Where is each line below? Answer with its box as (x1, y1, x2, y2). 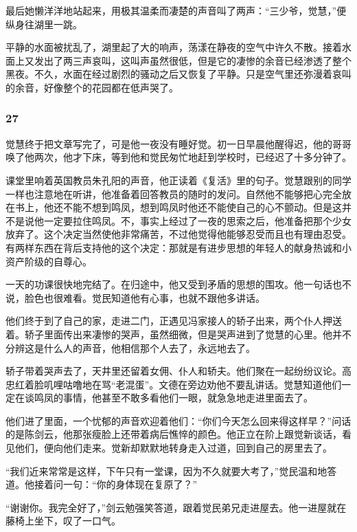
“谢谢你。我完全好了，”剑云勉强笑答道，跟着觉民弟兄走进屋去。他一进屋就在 (5, 500, 347, 514)
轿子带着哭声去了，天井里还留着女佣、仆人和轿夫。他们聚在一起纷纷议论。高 (5, 364, 352, 378)
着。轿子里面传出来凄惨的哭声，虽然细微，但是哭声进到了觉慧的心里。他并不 (5, 326, 352, 341)
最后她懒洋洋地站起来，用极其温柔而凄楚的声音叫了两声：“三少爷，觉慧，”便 (5, 3, 347, 17)
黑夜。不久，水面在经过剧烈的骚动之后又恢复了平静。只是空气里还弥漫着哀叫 (5, 67, 352, 81)
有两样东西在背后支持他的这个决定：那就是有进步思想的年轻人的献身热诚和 (5, 240, 342, 254)
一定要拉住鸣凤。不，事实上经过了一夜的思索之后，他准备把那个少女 (43, 213, 352, 228)
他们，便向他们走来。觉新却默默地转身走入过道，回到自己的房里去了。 (14, 441, 332, 455)
